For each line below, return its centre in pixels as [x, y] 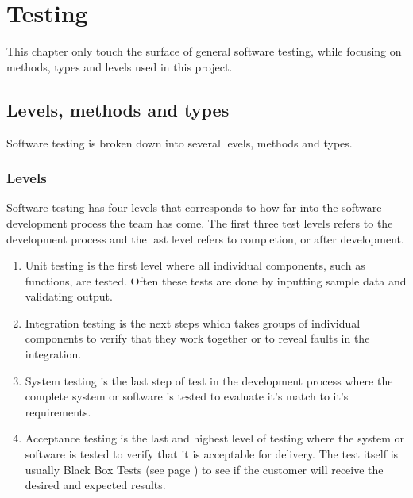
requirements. [58, 411]
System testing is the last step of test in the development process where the [209, 380]
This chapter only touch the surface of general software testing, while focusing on [204, 51]
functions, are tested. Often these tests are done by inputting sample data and [216, 280]
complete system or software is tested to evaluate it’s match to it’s [187, 396]
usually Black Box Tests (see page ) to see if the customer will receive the [204, 469]
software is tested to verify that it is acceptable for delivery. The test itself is [212, 454]
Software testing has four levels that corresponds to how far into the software [194, 207]
